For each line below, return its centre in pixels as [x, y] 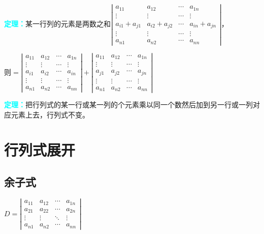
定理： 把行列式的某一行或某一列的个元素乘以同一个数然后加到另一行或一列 [128, 105]
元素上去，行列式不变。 [50, 114]
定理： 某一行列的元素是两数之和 [57, 24]
